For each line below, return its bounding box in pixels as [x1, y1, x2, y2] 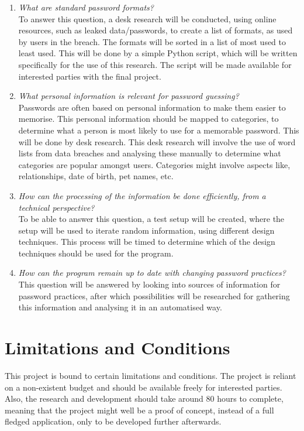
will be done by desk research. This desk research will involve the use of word [18, 135, 296, 148]
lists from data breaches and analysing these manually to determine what [18, 147, 281, 159]
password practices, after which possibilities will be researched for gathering [18, 289, 290, 302]
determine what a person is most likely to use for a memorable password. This [18, 124, 299, 136]
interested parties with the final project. [18, 70, 161, 82]
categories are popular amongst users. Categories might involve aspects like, [18, 158, 291, 170]
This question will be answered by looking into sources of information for [18, 278, 281, 290]
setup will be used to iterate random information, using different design [18, 224, 275, 236]
